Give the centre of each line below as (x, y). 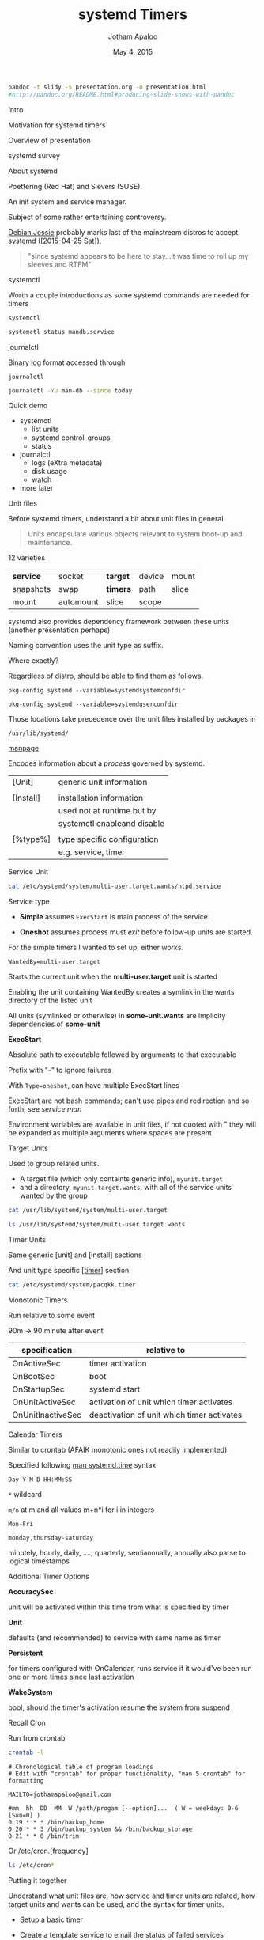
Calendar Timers (36, 1434)
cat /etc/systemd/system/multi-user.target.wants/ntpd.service (115, 887)
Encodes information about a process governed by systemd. (107, 763)
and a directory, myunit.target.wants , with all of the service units (125, 1188)
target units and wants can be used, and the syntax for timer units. (116, 1904)
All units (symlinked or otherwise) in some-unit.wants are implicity (117, 1016)
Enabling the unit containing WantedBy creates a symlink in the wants (121, 992)
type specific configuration (108, 839)
